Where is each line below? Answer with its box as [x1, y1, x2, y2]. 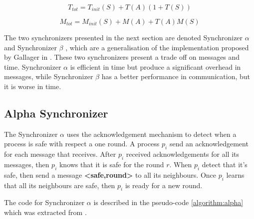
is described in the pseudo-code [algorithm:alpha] [93, 197, 244, 208]
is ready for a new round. [125, 180, 203, 190]
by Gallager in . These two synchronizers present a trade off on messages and [4, 52, 240, 62]
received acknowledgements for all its [126, 149, 239, 159]
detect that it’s [202, 159, 248, 169]
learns [226, 169, 245, 180]
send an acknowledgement [169, 138, 249, 149]
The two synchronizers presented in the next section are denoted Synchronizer [4, 32, 243, 42]
